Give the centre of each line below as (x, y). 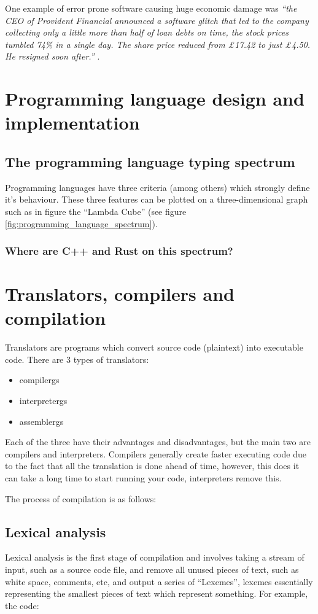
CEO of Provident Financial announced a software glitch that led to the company (157, 20)
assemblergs (41, 421)
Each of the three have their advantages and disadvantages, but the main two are (158, 442)
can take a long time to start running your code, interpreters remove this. (143, 478)
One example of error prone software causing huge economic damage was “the (151, 8)
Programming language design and (155, 99)
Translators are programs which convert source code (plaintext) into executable (154, 347)
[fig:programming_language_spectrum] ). (81, 223)
